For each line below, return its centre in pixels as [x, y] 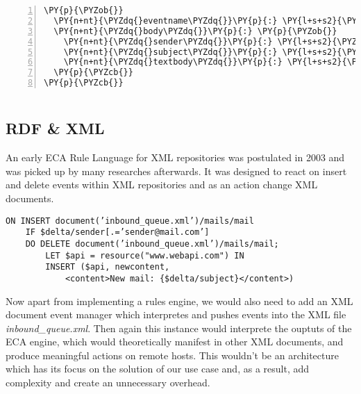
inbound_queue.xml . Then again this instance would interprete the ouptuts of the [179, 328]
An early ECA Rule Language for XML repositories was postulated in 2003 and [175, 157]
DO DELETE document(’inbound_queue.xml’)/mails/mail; [152, 244]
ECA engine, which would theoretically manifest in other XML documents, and [175, 342]
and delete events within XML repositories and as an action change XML [162, 184]
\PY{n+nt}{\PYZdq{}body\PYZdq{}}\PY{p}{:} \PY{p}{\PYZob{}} [195, 31]
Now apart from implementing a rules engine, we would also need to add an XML [179, 301]
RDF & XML [55, 128]
